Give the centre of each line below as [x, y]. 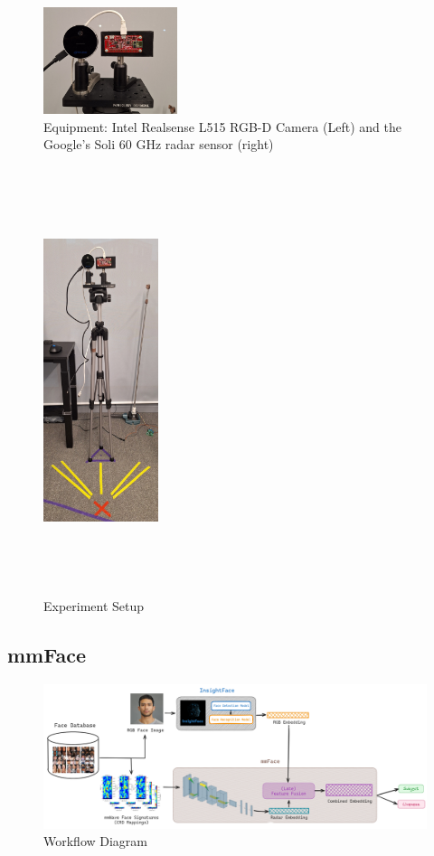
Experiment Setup [94, 606]
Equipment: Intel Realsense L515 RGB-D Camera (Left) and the [222, 126]
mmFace [47, 655]
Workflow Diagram [96, 841]
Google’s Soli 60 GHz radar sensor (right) [159, 144]
